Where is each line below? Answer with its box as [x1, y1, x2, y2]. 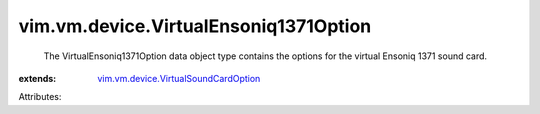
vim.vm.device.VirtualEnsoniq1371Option [18, 15, 372, 37]
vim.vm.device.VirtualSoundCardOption [97, 72, 261, 84]
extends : [18, 72, 57, 84]
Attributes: [18, 91, 62, 103]
